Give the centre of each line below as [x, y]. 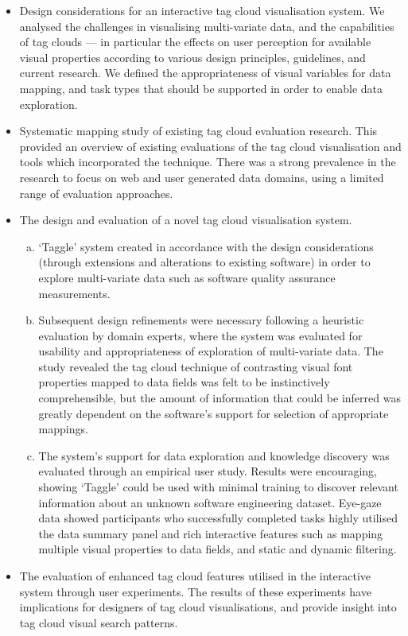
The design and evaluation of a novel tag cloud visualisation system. [186, 220]
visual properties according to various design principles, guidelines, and [192, 57]
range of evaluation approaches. [96, 193]
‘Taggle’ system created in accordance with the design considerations [206, 246]
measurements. [74, 293]
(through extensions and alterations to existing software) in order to [204, 262]
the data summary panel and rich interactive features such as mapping [211, 533]
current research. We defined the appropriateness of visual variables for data [205, 73]
